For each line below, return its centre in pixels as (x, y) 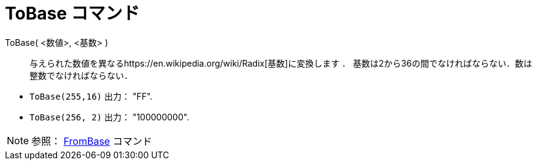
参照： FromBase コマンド (92, 141)
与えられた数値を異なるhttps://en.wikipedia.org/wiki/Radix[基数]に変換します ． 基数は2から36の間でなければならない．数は (281, 63)
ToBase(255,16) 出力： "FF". (91, 96)
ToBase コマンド (72, 13)
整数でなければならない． (81, 75)
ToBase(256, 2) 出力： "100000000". (110, 117)
